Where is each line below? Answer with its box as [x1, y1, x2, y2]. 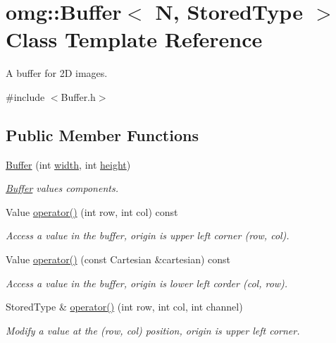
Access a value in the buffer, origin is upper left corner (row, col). [6, 228, 290, 243]
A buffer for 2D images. [6, 66, 108, 80]
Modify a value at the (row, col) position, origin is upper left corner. [6, 323, 300, 337]
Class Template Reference [6, 25, 263, 54]
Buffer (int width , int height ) [6, 157, 131, 171]
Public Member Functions [6, 124, 199, 145]
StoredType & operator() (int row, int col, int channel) [6, 299, 243, 314]
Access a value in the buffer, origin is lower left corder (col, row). [6, 275, 288, 290]
